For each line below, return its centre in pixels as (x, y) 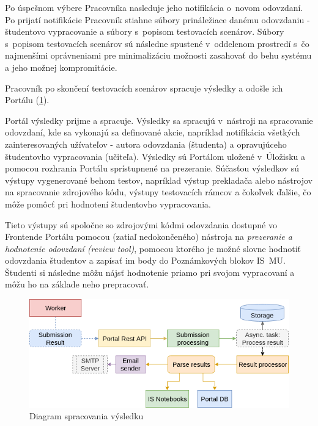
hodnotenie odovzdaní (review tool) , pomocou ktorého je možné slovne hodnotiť (153, 248)
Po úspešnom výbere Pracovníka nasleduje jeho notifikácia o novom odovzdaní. (154, 7)
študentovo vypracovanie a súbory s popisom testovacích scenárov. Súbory (145, 31)
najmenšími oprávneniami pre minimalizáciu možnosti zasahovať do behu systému (158, 55)
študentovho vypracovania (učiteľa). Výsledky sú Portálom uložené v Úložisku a (155, 156)
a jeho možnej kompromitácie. (61, 67)
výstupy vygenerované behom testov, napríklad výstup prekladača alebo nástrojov (159, 180)
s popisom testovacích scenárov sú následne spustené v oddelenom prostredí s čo (157, 43)
